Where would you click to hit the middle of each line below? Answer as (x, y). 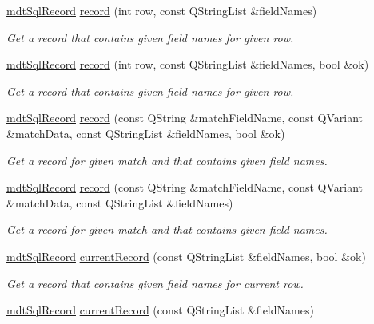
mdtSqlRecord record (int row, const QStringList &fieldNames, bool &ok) (188, 64)
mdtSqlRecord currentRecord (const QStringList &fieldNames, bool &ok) (186, 256)
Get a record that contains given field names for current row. (155, 283)
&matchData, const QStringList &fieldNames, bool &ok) (146, 133)
